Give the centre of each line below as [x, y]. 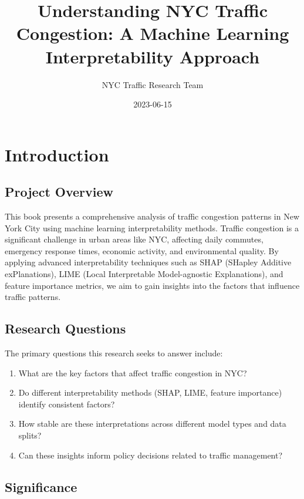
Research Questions [65, 328]
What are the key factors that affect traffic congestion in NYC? [133, 372]
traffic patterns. [33, 297]
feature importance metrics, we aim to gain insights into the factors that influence [152, 285]
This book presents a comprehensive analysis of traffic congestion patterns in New [152, 216]
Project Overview [59, 192]
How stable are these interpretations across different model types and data [152, 424]
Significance [41, 486]
